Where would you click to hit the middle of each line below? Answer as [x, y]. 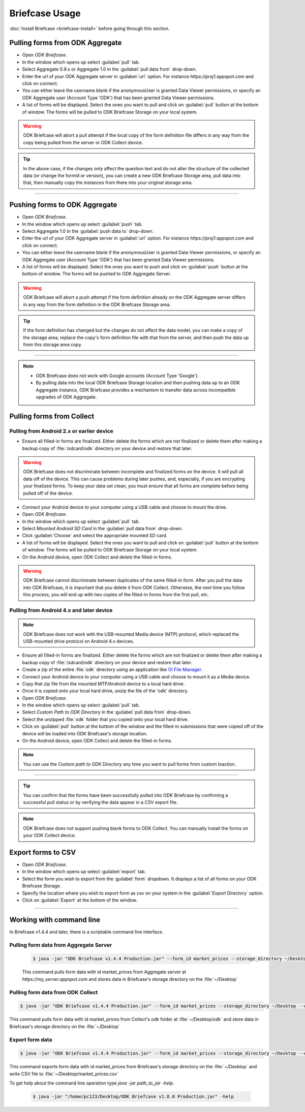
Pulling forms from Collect [52, 416]
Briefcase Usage [45, 13]
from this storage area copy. [53, 345]
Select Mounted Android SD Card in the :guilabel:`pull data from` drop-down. [102, 529]
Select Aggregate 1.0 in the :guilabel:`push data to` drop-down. [88, 231]
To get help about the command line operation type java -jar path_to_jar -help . [92, 1083]
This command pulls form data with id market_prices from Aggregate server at [104, 972]
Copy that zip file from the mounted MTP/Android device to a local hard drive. [103, 684]
